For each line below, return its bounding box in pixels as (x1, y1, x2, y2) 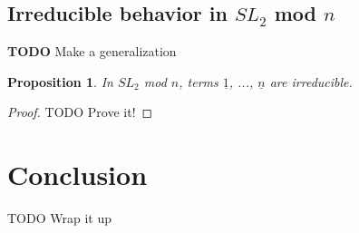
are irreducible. (269, 72, 353, 91)
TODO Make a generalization (7, 42, 177, 61)
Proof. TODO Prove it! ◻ (7, 102, 153, 121)
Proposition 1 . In (7, 72, 113, 91)
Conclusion (7, 156, 148, 193)
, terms (179, 72, 218, 91)
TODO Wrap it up (7, 209, 112, 228)
